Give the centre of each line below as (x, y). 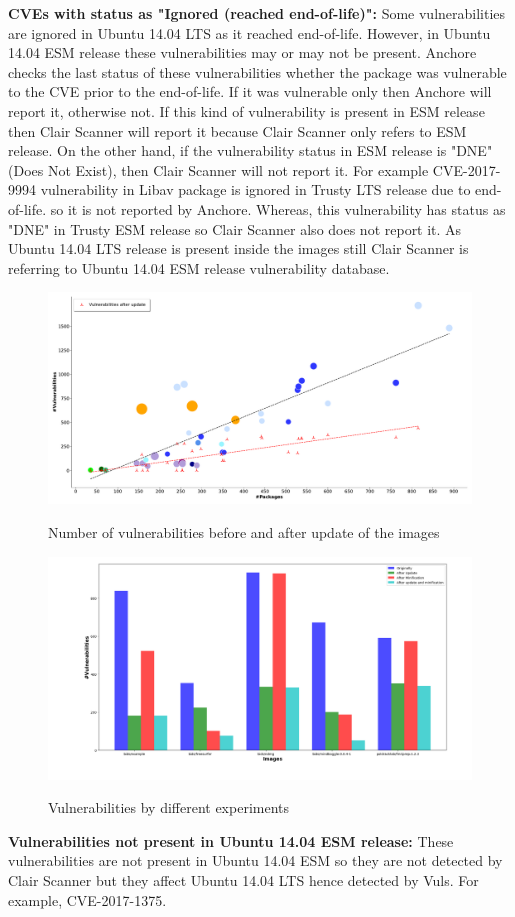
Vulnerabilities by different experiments (169, 807)
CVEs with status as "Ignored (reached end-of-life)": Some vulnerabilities (257, 13)
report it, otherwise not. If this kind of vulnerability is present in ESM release (246, 110)
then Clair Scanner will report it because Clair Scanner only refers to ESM (237, 130)
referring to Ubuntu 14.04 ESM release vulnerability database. (199, 267)
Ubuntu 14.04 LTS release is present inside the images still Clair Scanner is (238, 248)
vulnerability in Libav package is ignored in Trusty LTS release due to (255, 189)
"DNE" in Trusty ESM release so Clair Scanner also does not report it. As (235, 228)
